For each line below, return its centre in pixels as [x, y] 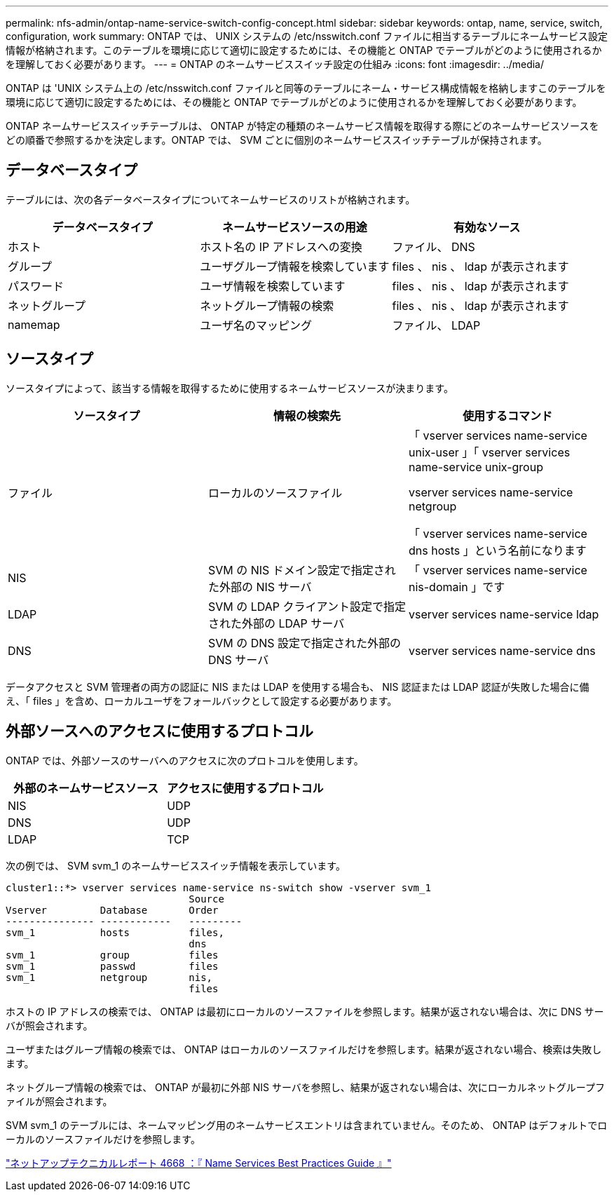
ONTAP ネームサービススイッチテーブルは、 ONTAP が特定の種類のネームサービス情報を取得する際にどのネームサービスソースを [302, 126]
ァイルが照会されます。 [59, 1101]
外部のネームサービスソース [86, 788]
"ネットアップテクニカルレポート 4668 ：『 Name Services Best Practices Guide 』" [199, 1163]
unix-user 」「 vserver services [489, 452]
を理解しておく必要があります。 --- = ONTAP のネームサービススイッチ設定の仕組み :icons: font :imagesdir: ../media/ [275, 64]
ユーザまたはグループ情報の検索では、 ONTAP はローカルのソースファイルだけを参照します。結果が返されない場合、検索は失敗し [304, 1049]
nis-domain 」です [457, 587]
